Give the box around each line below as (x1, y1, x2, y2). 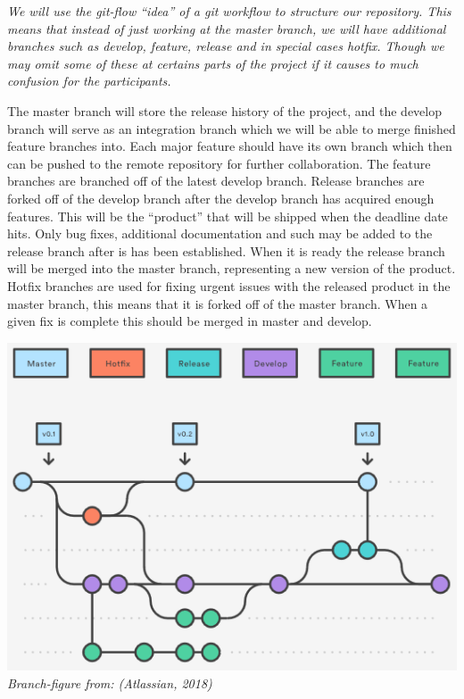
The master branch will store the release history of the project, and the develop (7, 101, 443, 120)
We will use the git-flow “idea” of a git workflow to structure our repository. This (7, 2, 452, 20)
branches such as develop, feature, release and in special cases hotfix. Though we (7, 37, 444, 55)
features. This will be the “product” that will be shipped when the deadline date (7, 206, 448, 225)
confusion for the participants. (7, 71, 171, 90)
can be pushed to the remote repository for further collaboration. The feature (7, 154, 431, 172)
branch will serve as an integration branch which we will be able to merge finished (7, 119, 456, 137)
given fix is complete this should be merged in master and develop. (7, 312, 372, 330)
